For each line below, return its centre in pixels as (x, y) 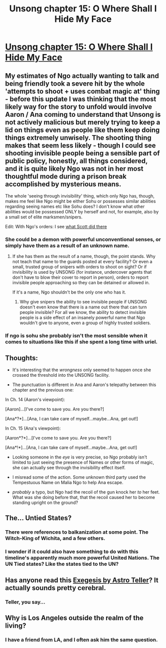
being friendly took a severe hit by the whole (75, 83)
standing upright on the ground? (45, 502)
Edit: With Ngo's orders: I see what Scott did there (56, 226)
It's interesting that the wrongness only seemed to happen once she (82, 370)
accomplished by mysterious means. (63, 184)
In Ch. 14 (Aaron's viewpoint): (35, 399)
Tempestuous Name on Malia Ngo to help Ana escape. (68, 483)
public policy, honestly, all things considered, (76, 161)
